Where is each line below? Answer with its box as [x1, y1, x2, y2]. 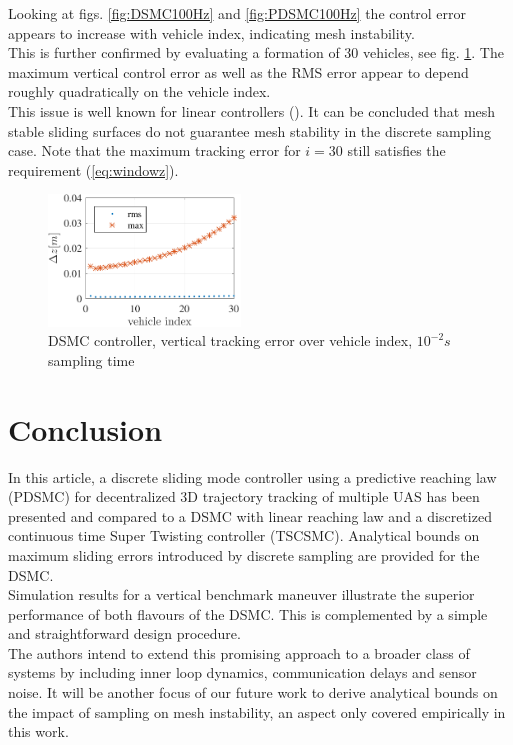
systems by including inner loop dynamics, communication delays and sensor [8, 662, 477, 683]
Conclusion [8, 408, 163, 449]
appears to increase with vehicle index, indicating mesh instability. [8, 22, 415, 43]
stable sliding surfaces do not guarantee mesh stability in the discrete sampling [8, 120, 491, 141]
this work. [8, 721, 69, 742]
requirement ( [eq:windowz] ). [8, 159, 179, 180]
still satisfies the [347, 140, 446, 161]
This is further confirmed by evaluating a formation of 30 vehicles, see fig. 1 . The [8, 42, 504, 63]
